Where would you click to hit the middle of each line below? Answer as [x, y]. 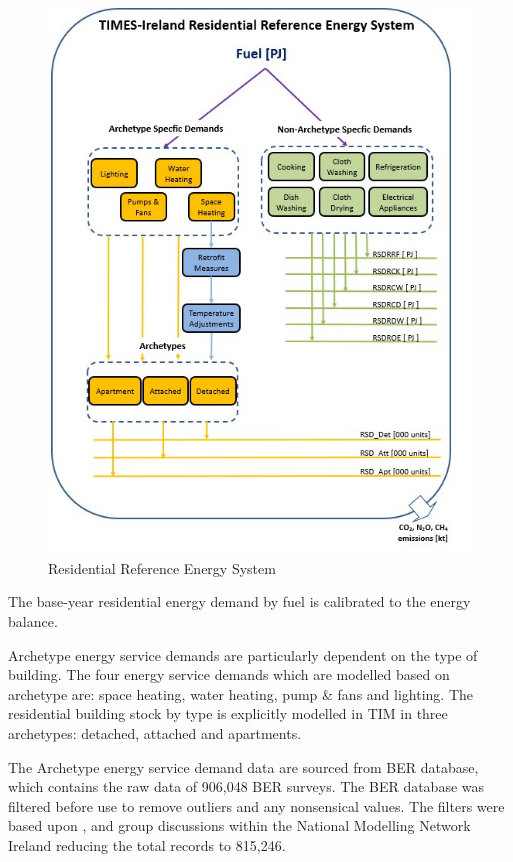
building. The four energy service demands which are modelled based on [229, 674]
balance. [33, 621]
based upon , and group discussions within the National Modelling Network [239, 825]
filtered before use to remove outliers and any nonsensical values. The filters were [256, 805]
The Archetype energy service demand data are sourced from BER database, [243, 766]
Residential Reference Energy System [162, 567]
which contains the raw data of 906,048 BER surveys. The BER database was [246, 786]
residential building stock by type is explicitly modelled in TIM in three [228, 713]
